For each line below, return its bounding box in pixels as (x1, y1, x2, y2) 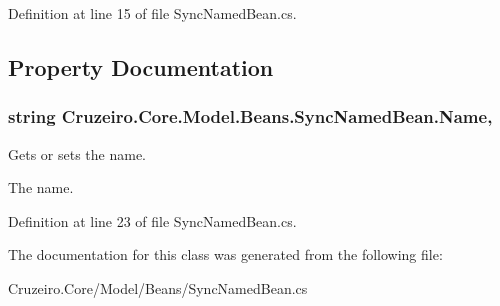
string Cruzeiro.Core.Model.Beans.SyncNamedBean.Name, (8, 104, 493, 129)
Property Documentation (8, 51, 274, 82)
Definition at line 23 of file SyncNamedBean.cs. (8, 210, 297, 231)
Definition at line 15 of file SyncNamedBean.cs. (8, 3, 297, 23)
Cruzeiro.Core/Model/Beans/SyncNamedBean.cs (8, 277, 308, 298)
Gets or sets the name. (8, 143, 146, 164)
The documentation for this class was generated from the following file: (8, 244, 443, 265)
